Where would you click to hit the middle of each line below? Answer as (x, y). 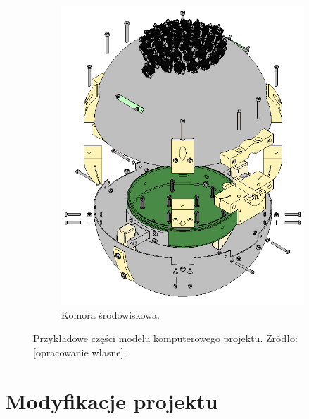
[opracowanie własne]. (80, 352)
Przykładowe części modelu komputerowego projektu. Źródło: (165, 338)
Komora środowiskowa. (111, 314)
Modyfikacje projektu (112, 400)
